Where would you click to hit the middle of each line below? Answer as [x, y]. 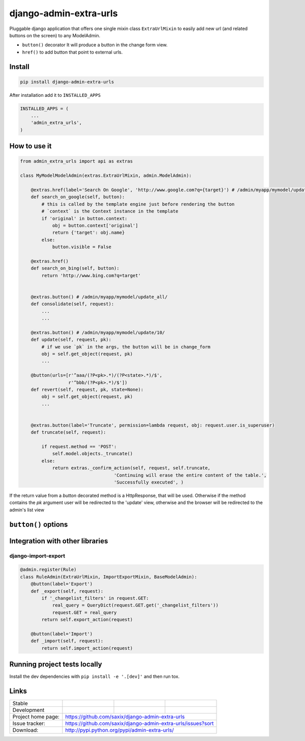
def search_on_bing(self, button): [75, 268]
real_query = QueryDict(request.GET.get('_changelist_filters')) [135, 605]
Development [28, 710]
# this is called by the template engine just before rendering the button [138, 204]
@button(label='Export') [62, 584]
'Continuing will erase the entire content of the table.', [190, 475]
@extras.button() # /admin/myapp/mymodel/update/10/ [98, 332]
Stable [20, 703]
